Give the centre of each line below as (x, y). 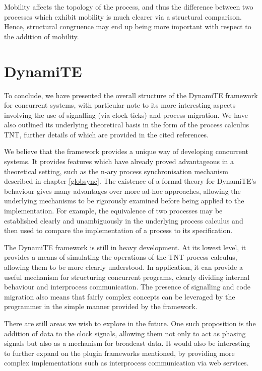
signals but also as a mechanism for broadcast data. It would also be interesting (127, 343)
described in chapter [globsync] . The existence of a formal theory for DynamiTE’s (130, 181)
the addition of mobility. (42, 36)
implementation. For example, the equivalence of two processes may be (113, 211)
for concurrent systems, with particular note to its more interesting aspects (120, 105)
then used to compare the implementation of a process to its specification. (118, 230)
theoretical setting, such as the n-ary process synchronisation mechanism (116, 171)
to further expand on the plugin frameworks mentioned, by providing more (119, 353)
